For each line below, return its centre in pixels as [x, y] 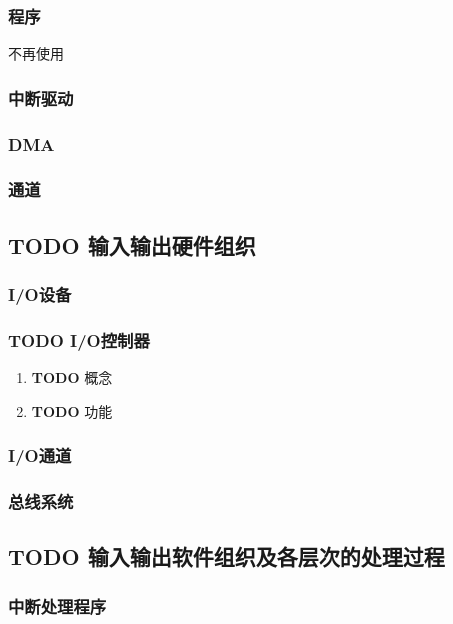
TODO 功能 [72, 410]
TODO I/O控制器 [79, 339]
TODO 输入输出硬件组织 [132, 244]
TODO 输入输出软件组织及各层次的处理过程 [226, 556]
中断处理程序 [57, 605]
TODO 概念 [72, 377]
